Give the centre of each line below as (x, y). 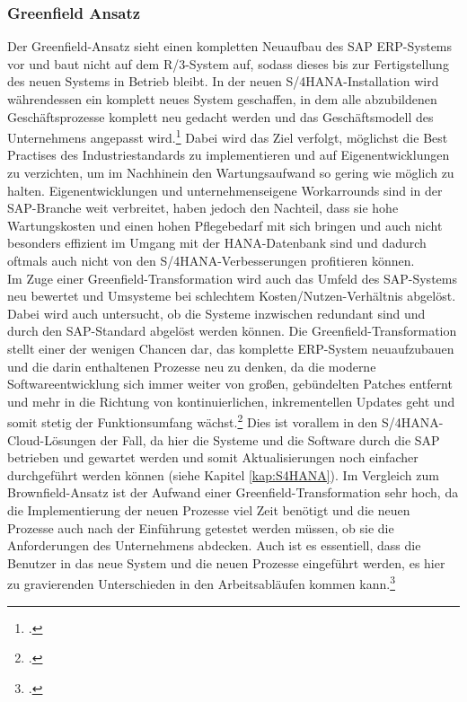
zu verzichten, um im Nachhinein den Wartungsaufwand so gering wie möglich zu (231, 173)
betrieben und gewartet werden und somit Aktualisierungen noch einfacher (213, 457)
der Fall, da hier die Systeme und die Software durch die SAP (270, 439)
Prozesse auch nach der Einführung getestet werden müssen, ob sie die (201, 527)
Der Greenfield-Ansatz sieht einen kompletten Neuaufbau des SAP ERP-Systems (230, 46)
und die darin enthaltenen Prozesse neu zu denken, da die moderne (192, 366)
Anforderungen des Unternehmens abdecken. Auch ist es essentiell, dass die (214, 545)
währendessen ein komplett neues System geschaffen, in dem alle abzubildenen (222, 99)
